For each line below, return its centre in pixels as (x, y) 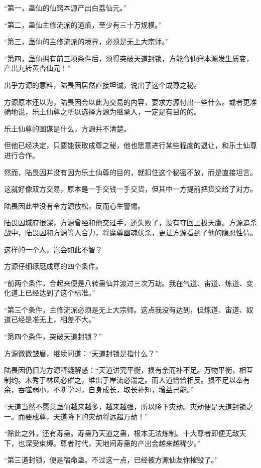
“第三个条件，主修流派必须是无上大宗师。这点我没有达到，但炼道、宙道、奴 (129, 309)
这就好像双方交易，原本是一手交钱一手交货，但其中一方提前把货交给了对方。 (130, 189)
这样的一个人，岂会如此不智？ (53, 249)
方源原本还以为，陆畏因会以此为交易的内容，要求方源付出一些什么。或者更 (127, 102)
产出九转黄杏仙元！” (37, 68)
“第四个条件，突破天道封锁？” (53, 336)
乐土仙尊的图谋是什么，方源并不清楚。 (67, 128)
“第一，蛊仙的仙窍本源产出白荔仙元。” (66, 8)
